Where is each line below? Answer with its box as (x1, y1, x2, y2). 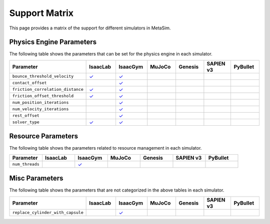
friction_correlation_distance (12, 87, 83, 92)
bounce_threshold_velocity (12, 74, 74, 79)
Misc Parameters (9, 174, 63, 183)
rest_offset (12, 113, 39, 118)
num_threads (12, 162, 39, 167)
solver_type (12, 120, 39, 125)
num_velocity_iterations (12, 106, 69, 112)
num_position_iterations (12, 100, 69, 105)
